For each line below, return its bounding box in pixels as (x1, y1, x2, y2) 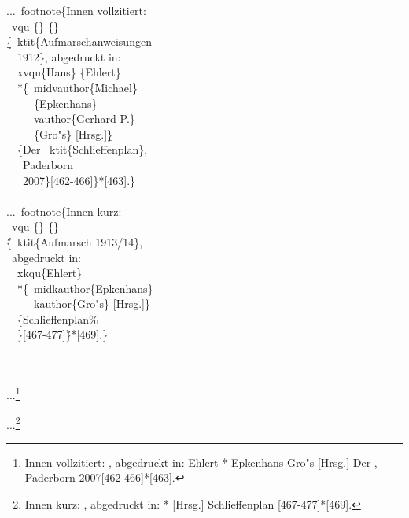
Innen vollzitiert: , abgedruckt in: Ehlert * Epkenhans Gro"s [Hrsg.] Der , (24, 453, 378, 470)
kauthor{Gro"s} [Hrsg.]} (33, 295, 150, 312)
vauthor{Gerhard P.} (33, 110, 135, 127)
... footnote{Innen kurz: (6, 202, 122, 219)
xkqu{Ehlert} (17, 265, 83, 281)
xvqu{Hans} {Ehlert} (17, 64, 121, 80)
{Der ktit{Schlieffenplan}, (17, 141, 148, 157)
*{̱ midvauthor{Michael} (17, 79, 138, 95)
